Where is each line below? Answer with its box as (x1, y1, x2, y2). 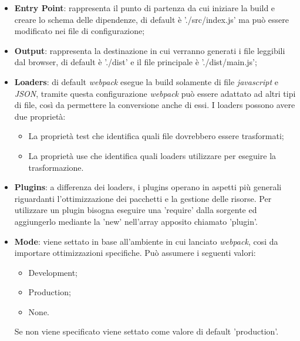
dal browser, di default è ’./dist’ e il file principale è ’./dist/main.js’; (14, 56, 257, 68)
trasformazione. (28, 161, 84, 173)
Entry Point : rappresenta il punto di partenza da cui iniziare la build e (14, 2, 275, 13)
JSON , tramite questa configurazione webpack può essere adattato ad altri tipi (14, 87, 296, 99)
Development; (28, 266, 78, 278)
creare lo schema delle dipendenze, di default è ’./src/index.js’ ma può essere (14, 13, 289, 25)
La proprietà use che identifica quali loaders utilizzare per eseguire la (28, 149, 277, 161)
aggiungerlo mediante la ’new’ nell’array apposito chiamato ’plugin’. (14, 215, 258, 227)
